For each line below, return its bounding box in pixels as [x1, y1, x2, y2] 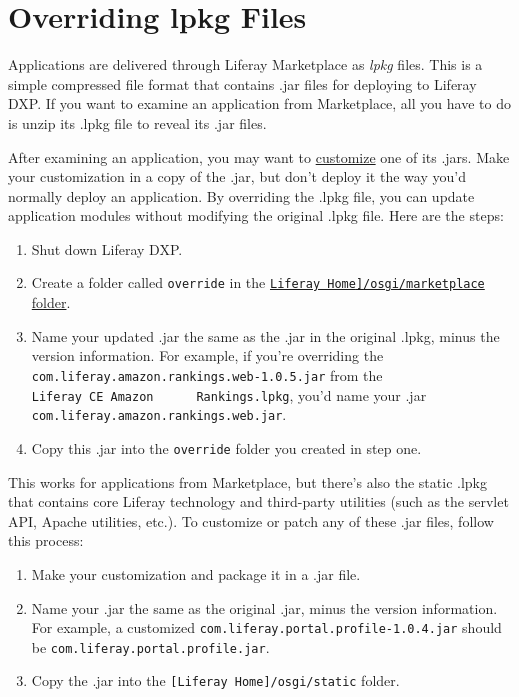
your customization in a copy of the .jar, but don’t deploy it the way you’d [8, 166, 466, 187]
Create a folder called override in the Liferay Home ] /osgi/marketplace [31, 272, 485, 293]
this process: [8, 530, 84, 551]
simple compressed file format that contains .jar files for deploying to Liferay [8, 73, 477, 94]
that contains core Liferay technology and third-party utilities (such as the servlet [8, 491, 509, 512]
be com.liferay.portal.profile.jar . [31, 636, 270, 657]
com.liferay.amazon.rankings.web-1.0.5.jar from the [31, 364, 383, 385]
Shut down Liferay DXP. [31, 238, 183, 259]
